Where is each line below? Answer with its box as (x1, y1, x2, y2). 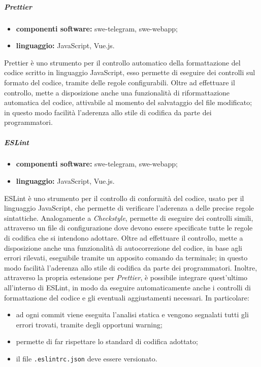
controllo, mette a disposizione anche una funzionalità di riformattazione (4, 87, 230, 97)
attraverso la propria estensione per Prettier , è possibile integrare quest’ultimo (4, 272, 248, 283)
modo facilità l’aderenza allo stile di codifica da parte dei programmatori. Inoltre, (4, 262, 257, 273)
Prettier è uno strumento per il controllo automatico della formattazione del (4, 57, 241, 68)
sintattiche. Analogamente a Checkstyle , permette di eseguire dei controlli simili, (4, 212, 253, 223)
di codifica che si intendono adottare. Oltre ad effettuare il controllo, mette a (4, 232, 243, 243)
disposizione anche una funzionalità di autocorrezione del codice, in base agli (4, 242, 242, 253)
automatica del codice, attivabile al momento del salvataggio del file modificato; (4, 97, 252, 108)
